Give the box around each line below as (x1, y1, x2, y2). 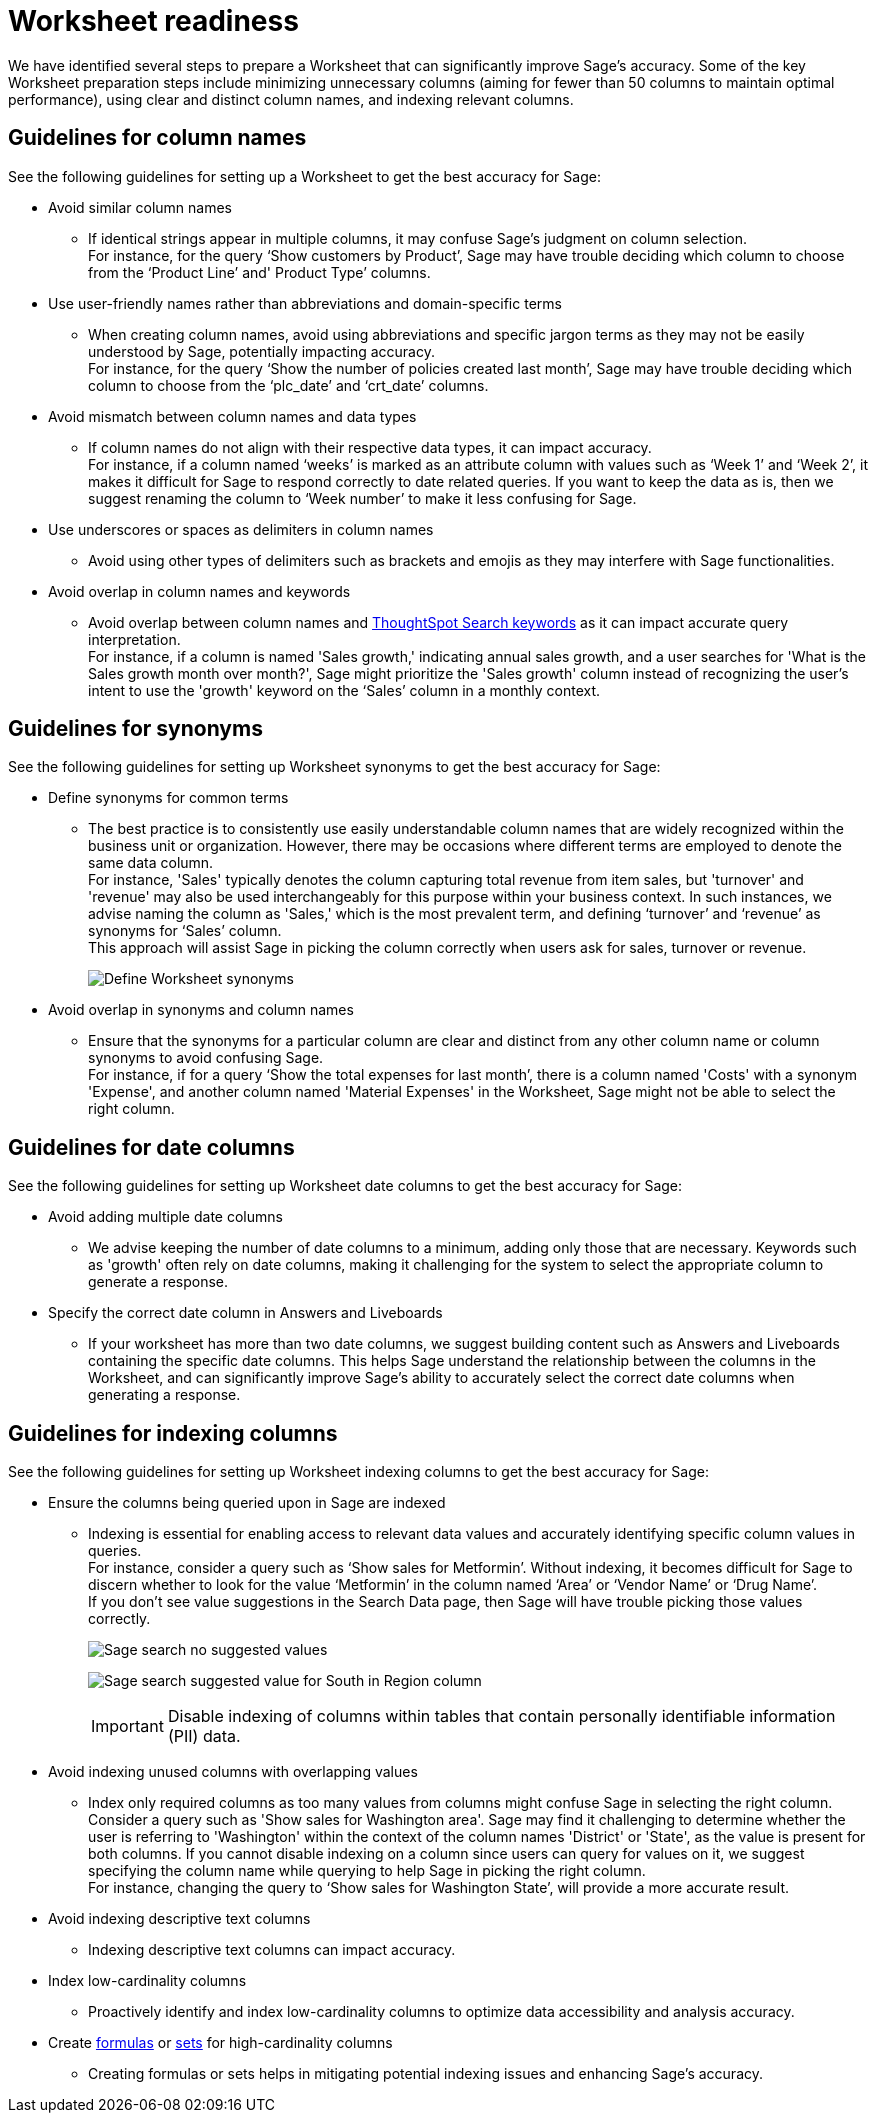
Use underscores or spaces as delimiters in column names (48, 520, 434, 538)
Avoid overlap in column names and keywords (48, 582, 351, 600)
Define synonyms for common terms (48, 789, 289, 807)
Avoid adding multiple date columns (48, 1208, 283, 1226)
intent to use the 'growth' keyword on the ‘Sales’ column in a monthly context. (88, 681, 601, 699)
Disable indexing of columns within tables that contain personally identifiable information (167, 1706, 836, 1727)
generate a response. (88, 1273, 229, 1291)
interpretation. (88, 630, 181, 648)
